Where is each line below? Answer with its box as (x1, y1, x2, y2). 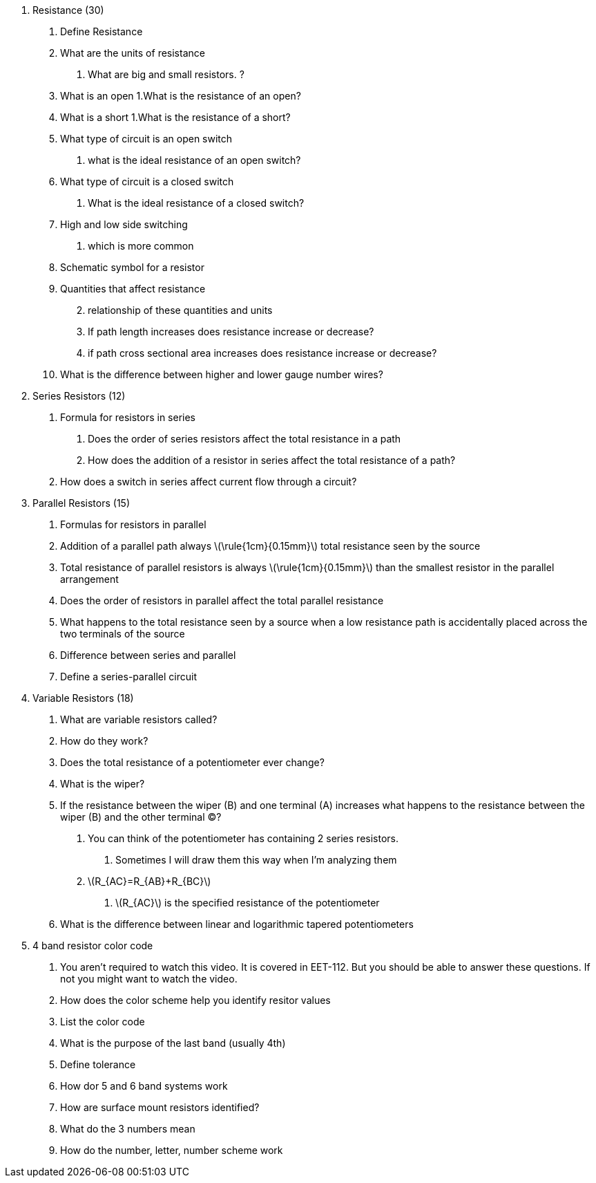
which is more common (88, 240, 194, 252)
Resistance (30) (32, 4, 104, 16)
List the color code (60, 1016, 145, 1027)
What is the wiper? (60, 778, 145, 790)
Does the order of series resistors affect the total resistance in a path (88, 433, 401, 445)
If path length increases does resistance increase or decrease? (88, 326, 374, 337)
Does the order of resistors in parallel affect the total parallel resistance (60, 595, 384, 606)
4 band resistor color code (32, 940, 153, 951)
